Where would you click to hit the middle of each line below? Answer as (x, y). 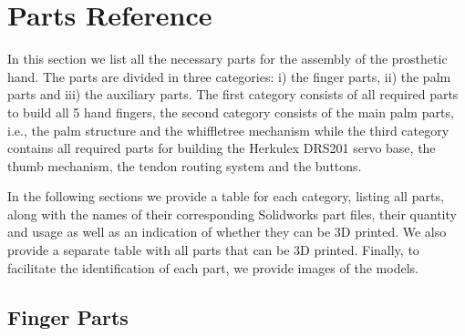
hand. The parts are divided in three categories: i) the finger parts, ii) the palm (229, 76)
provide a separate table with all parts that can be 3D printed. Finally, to (213, 250)
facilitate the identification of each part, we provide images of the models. (213, 267)
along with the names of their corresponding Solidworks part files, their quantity (232, 214)
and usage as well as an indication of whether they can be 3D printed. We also (227, 232)
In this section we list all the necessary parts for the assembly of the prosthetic (227, 59)
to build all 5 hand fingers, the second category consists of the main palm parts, (231, 112)
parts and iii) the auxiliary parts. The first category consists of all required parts (233, 94)
